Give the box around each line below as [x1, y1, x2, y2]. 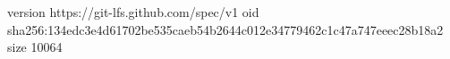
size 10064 [7, 38, 63, 56]
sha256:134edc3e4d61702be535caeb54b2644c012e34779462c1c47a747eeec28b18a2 [7, 20, 444, 38]
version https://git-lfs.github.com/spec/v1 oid [7, 3, 259, 21]
